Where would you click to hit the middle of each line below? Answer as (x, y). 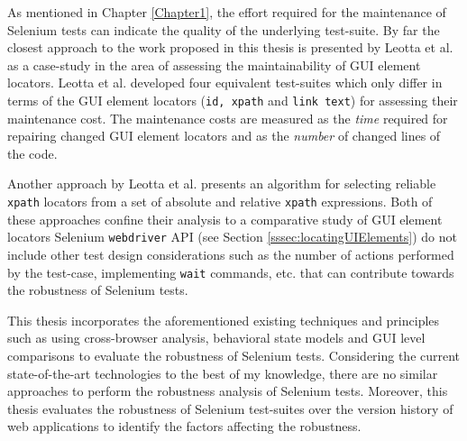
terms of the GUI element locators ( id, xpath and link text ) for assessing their (233, 100)
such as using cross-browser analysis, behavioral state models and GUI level (216, 338)
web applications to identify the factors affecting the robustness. (184, 426)
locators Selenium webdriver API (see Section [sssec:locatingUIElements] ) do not (232, 237)
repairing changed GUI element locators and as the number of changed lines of (224, 136)
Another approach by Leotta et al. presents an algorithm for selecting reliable (222, 184)
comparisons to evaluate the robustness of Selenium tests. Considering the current (234, 355)
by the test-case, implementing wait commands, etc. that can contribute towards (231, 272)
